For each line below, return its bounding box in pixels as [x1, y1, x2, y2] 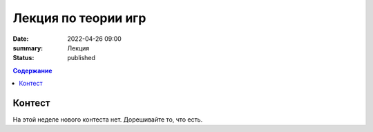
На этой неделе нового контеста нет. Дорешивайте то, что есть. [12, 115, 203, 124]
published [67, 54, 96, 62]
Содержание [12, 66, 52, 75]
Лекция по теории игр [12, 10, 146, 26]
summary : [12, 44, 44, 52]
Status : [12, 54, 35, 62]
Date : [12, 35, 29, 43]
